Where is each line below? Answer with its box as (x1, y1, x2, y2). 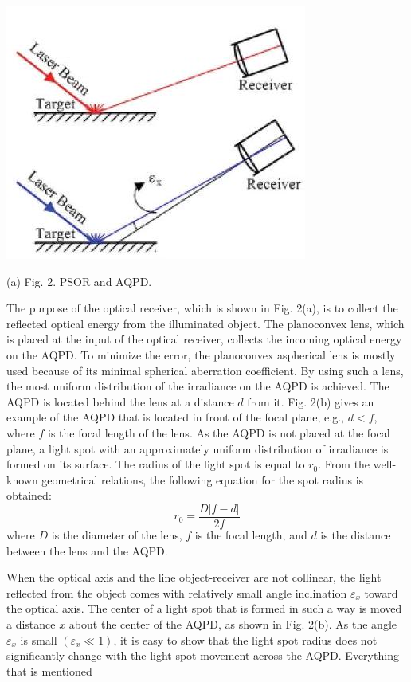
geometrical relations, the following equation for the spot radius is (41, 471, 364, 488)
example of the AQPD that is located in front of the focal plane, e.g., (6, 409, 345, 425)
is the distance (320, 526, 391, 543)
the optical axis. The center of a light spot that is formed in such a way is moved (6, 600, 402, 617)
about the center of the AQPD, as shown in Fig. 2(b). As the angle (68, 615, 397, 632)
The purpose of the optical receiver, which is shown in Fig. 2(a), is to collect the (6, 300, 398, 316)
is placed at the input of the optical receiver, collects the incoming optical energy (6, 331, 402, 347)
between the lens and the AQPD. (6, 542, 168, 559)
